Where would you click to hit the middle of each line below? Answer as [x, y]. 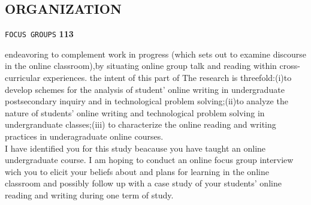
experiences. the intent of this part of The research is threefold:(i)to [167, 78]
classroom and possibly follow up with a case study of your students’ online [143, 183]
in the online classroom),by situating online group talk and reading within [141, 66]
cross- [290, 66]
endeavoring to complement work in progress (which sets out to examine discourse [156, 54]
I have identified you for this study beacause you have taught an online [135, 148]
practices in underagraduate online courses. [84, 136]
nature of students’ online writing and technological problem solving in [135, 112]
